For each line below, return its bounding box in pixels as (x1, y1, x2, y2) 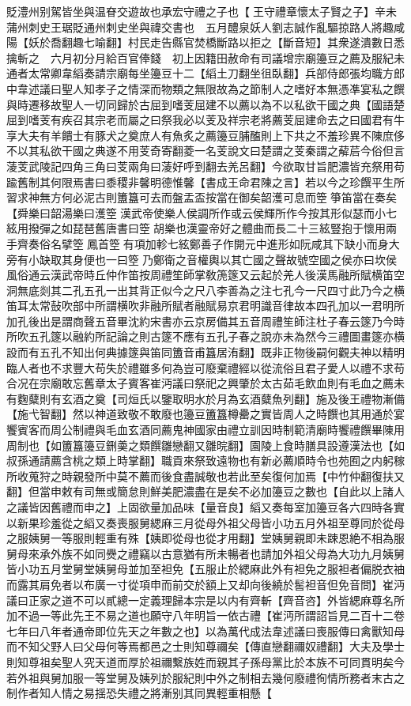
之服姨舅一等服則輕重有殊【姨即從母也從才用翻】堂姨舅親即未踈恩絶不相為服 (6, 530, 405, 546)
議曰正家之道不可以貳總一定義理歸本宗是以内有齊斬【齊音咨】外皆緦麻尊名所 (6, 591, 405, 608)
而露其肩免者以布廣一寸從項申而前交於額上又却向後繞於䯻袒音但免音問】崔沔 (6, 576, 405, 592)
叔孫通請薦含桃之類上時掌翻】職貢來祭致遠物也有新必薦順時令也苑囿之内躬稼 (6, 452, 405, 469)
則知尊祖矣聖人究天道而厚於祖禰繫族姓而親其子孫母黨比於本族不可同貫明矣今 (6, 653, 405, 670)
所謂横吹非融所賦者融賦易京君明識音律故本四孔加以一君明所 (94, 297, 405, 314)
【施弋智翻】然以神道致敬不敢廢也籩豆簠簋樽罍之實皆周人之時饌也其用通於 (6, 406, 394, 422)
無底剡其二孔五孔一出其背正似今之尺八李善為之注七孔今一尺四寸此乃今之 (17, 281, 394, 298)
